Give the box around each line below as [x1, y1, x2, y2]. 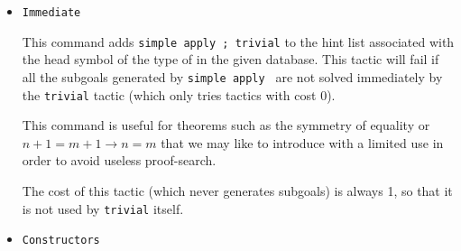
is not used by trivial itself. [22, 199, 184, 218]
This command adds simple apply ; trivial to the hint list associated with [22, 32, 455, 51]
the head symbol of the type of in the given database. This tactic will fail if [22, 50, 439, 69]
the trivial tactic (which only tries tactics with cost [22, 85, 317, 104]
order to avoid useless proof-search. [22, 151, 217, 170]
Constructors [22, 234, 100, 247]
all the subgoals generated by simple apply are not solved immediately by [22, 67, 443, 86]
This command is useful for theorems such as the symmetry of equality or [22, 116, 430, 135]
